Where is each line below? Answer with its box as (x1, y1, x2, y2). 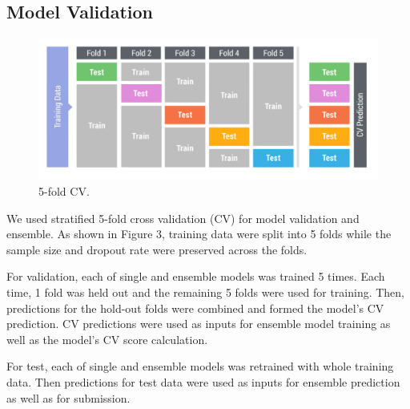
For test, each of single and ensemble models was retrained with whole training (6, 358, 394, 375)
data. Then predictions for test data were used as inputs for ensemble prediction (6, 373, 400, 390)
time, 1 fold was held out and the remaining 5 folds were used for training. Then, (6, 283, 405, 300)
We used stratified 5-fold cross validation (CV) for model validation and (6, 209, 360, 226)
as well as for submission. (6, 389, 131, 406)
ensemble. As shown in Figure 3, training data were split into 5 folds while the (6, 225, 392, 242)
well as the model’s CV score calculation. (6, 330, 208, 347)
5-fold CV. (38, 183, 90, 200)
